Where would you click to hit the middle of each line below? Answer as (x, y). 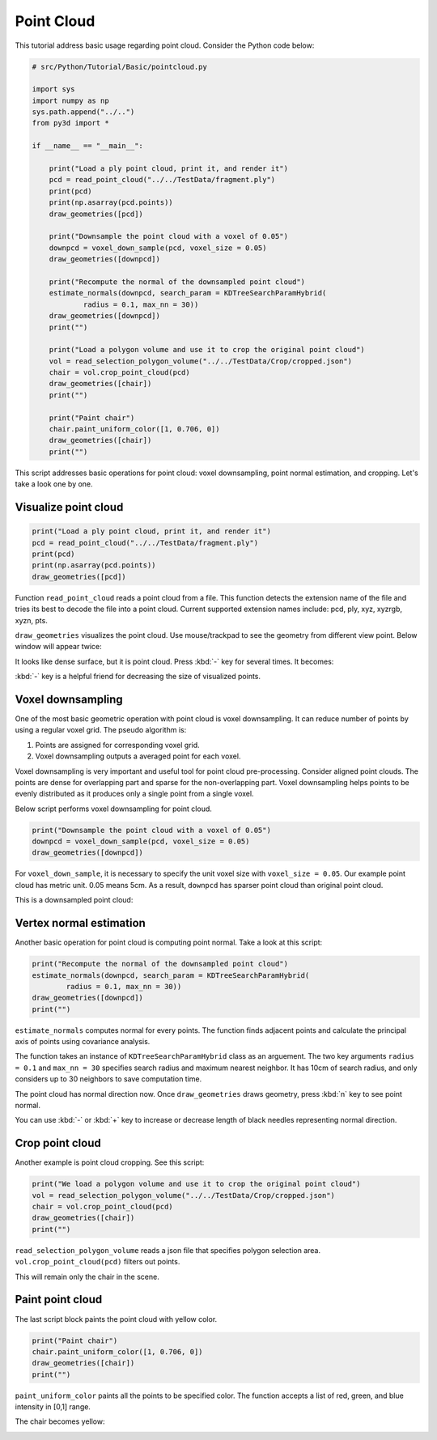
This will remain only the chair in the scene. (87, 1276)
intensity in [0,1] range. (53, 1407)
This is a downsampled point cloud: (74, 900)
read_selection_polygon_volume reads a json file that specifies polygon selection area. (168, 1250)
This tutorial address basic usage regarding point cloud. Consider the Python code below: (165, 45)
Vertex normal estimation (80, 923)
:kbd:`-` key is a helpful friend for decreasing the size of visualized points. (138, 677)
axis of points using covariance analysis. (83, 1042)
